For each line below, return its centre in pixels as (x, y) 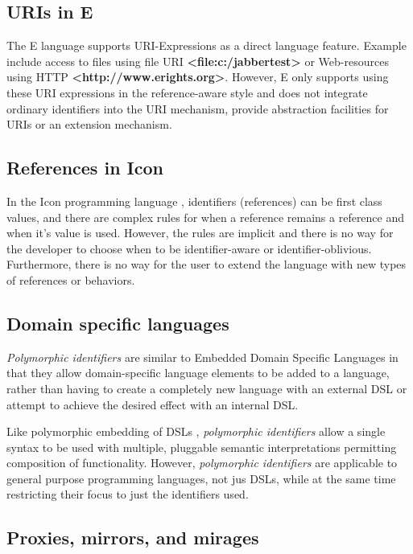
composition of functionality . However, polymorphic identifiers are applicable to (202, 463)
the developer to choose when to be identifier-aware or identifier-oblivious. (189, 248)
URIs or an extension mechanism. (89, 124)
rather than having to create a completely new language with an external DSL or (207, 388)
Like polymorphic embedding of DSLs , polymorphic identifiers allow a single (196, 431)
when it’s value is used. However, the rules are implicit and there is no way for (200, 233)
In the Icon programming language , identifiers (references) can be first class (194, 201)
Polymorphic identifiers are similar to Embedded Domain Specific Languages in (202, 357)
